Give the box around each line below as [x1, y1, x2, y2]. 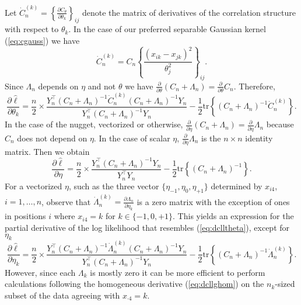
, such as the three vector [68, 179, 159, 192]
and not [87, 79, 116, 92]
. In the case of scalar [93, 131, 170, 144]
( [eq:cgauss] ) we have [5, 34, 80, 47]
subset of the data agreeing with [5, 289, 120, 301]
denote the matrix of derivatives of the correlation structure [82, 6, 296, 18]
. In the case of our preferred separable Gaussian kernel [68, 23, 266, 35]
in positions [5, 210, 46, 222]
